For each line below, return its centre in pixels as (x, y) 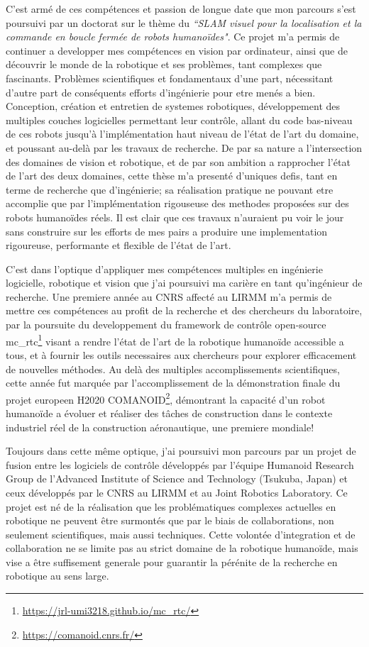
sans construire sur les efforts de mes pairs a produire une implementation (167, 231)
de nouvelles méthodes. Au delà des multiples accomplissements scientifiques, (173, 369)
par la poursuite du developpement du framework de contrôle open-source (166, 325)
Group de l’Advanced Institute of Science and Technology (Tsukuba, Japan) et (177, 479)
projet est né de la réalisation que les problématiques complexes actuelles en (171, 506)
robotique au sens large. (57, 576)
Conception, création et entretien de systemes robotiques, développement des (173, 106)
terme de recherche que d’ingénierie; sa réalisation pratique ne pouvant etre (170, 189)
